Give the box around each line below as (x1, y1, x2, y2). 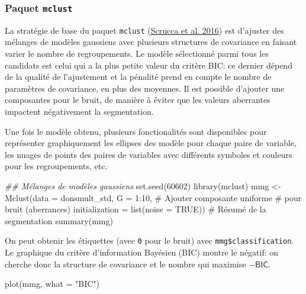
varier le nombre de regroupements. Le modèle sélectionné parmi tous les (5, 47, 269, 60)
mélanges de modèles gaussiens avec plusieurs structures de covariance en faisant (5, 35, 297, 48)
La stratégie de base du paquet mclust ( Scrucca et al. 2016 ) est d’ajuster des (5, 24, 284, 36)
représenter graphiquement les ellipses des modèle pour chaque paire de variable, (5, 137, 297, 149)
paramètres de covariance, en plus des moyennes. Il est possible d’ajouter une (5, 82, 285, 94)
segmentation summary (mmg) (5, 214, 113, 227)
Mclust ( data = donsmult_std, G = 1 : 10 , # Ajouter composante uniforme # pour (5, 191, 302, 203)
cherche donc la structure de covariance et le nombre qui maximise (5, 257, 246, 270)
